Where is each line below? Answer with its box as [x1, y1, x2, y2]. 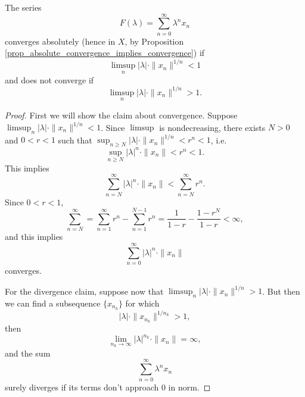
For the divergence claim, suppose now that [5, 285, 164, 297]
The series [5, 1, 42, 13]
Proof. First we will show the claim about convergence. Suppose [5, 108, 238, 121]
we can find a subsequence [5, 296, 101, 309]
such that [58, 133, 92, 146]
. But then [262, 285, 300, 297]
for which [125, 296, 160, 309]
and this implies [5, 230, 63, 243]
